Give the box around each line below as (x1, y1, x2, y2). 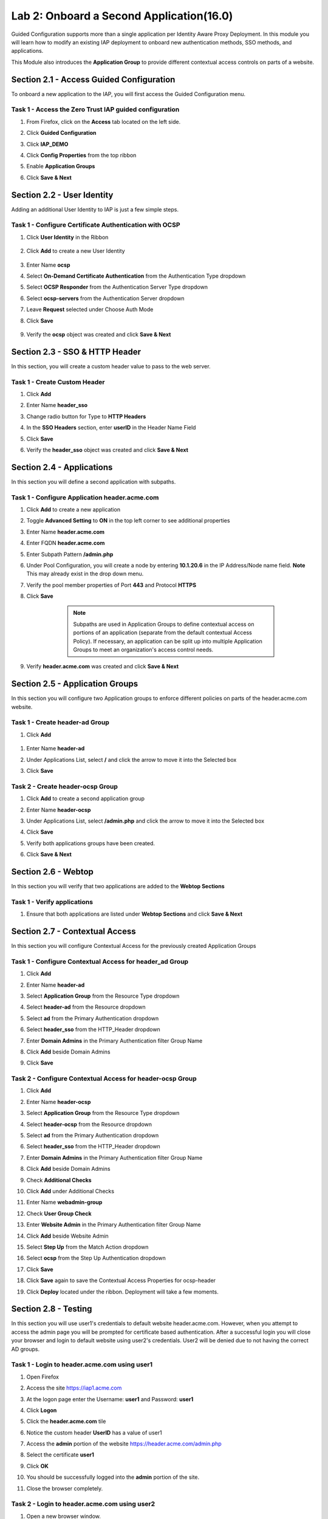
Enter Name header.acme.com (26, 528, 105, 535)
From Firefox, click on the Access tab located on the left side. (26, 118, 181, 125)
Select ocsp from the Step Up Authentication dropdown (26, 1255, 166, 1262)
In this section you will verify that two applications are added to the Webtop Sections (11, 883, 225, 890)
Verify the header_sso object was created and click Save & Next (26, 446, 188, 453)
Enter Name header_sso (26, 402, 88, 409)
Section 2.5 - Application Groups (11, 679, 138, 689)
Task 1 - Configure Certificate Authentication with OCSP (11, 221, 180, 229)
